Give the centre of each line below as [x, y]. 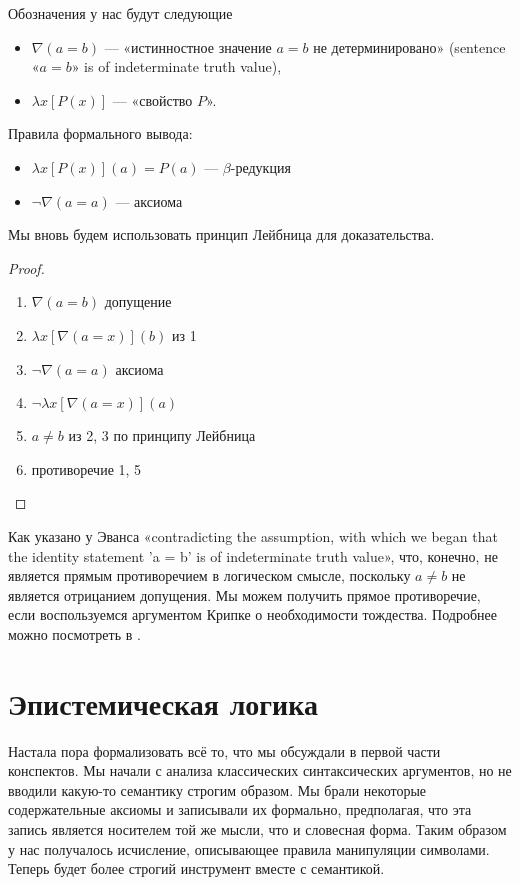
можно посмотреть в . [74, 633]
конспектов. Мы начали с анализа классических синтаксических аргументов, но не [260, 770]
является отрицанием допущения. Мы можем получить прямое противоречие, [244, 594]
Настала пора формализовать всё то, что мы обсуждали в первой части [224, 750]
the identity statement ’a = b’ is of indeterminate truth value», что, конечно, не [253, 555]
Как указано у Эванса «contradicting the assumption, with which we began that [253, 535]
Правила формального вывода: [100, 133]
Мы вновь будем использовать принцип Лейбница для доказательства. [221, 234]
